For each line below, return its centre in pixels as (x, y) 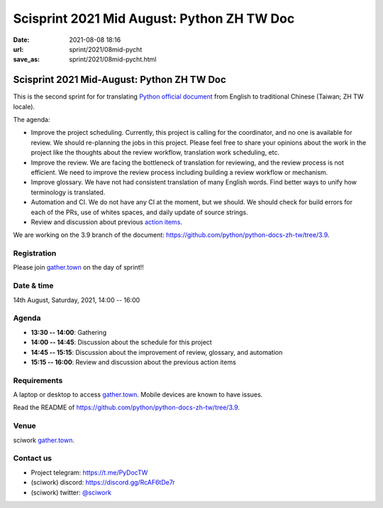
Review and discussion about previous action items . (106, 222)
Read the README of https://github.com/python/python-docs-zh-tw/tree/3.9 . (127, 407)
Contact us (33, 458)
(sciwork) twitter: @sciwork (71, 492)
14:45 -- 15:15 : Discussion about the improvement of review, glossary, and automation (157, 352)
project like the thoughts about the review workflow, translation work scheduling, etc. (155, 153)
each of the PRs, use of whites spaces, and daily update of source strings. (139, 212)
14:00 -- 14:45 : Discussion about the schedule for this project (121, 342)
